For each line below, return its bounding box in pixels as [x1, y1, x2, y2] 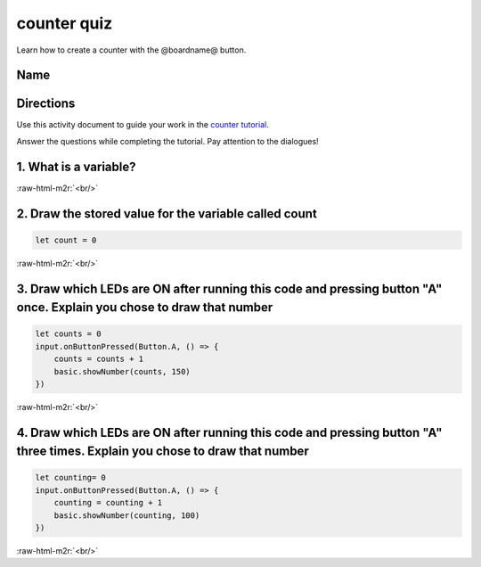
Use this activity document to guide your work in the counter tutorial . [16, 119, 269, 130]
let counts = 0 [35, 329, 102, 339]
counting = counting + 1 [53, 497, 163, 508]
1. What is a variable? [16, 159, 136, 174]
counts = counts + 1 [53, 354, 144, 365]
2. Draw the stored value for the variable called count [16, 206, 318, 221]
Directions [16, 96, 76, 111]
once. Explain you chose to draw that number [16, 300, 273, 316]
